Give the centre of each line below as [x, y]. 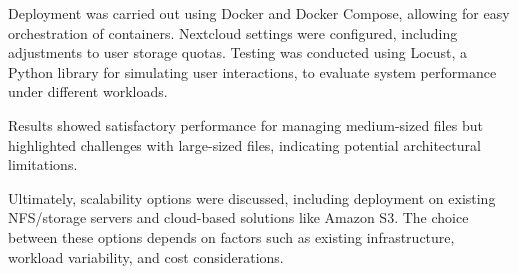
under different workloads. [88, 91]
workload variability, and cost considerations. [146, 256]
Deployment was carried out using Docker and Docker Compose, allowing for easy [259, 13]
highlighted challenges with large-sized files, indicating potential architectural [244, 144]
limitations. [43, 164]
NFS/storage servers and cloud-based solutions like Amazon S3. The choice [238, 217]
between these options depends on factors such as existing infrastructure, [231, 236]
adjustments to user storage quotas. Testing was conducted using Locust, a [238, 52]
